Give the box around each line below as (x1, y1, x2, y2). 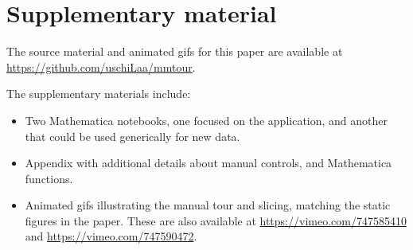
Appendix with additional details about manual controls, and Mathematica (25, 154, 392, 171)
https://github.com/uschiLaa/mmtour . (6, 58, 196, 75)
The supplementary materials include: (6, 85, 191, 102)
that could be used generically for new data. (25, 127, 240, 144)
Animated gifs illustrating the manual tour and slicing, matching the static (25, 197, 391, 213)
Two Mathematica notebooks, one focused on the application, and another (25, 111, 388, 128)
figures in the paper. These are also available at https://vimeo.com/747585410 (25, 212, 407, 229)
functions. (25, 170, 73, 186)
